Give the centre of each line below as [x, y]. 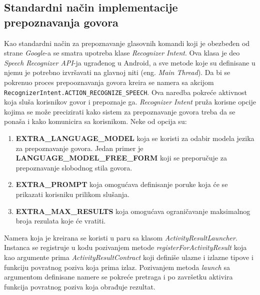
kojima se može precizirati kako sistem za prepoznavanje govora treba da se [120, 111]
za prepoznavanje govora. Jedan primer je [79, 148]
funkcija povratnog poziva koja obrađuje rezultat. [80, 286]
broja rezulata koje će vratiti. [61, 221]
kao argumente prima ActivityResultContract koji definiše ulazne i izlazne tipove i [129, 257]
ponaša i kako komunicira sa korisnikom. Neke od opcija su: [95, 121]
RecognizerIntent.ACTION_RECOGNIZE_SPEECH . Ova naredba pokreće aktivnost [126, 92]
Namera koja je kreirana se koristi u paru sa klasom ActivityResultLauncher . [121, 237]
